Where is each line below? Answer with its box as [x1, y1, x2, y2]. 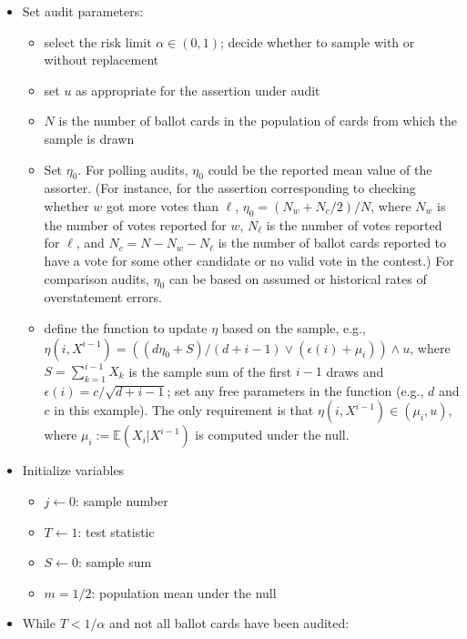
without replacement [44, 50, 159, 69]
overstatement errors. [44, 288, 162, 307]
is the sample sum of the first [128, 361, 292, 380]
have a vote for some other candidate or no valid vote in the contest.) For [44, 250, 454, 269]
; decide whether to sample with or [220, 32, 415, 51]
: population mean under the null [91, 583, 277, 602]
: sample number [76, 492, 168, 510]
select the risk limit [44, 32, 152, 51]
